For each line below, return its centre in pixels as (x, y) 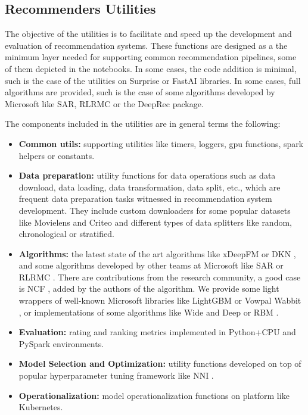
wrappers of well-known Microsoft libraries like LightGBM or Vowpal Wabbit (160, 300)
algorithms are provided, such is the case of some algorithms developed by (140, 92)
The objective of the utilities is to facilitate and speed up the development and (148, 34)
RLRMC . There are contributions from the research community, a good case (160, 277)
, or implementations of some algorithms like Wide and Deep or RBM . (149, 312)
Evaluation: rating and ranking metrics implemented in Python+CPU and (157, 332)
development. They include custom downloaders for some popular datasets (155, 210)
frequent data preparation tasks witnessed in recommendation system (145, 199)
